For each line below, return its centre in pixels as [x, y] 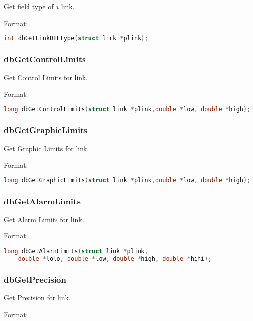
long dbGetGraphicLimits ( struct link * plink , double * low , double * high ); [127, 180]
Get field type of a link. [39, 6]
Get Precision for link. [37, 297]
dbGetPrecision [35, 279]
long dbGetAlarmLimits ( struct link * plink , [76, 251]
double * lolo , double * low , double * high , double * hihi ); [115, 258]
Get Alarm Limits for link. [44, 219]
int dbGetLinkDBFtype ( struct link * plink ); [76, 39]
